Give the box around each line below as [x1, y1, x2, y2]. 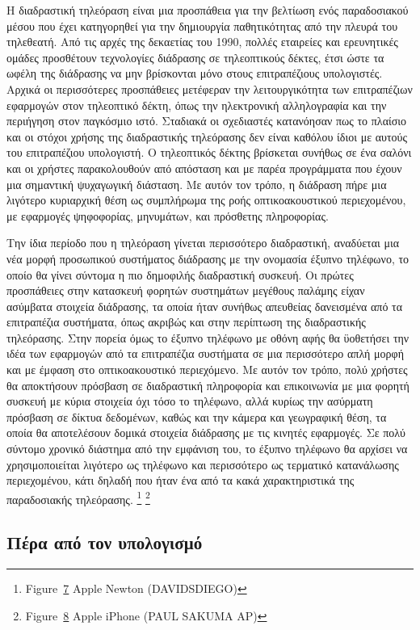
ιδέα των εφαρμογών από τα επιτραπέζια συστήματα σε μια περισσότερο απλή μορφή [6, 345, 404, 362]
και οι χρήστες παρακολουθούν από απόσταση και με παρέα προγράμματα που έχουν [6, 159, 402, 176]
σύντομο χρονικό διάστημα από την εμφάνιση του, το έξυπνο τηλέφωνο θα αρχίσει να [6, 440, 408, 457]
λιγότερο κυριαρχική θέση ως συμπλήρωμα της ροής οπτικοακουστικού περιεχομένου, [6, 191, 406, 208]
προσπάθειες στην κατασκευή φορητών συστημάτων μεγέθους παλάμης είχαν [6, 282, 365, 299]
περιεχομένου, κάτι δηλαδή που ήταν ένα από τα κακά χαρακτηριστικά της [6, 472, 355, 489]
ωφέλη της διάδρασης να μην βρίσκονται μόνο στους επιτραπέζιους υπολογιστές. [6, 65, 383, 82]
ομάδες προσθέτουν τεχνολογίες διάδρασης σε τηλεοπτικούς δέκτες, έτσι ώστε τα [6, 48, 384, 65]
